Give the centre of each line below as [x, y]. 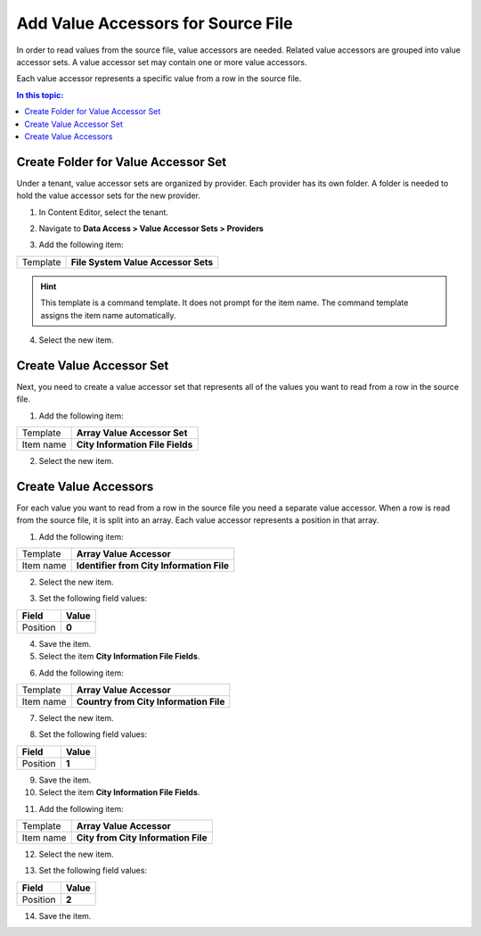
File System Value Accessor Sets [142, 261]
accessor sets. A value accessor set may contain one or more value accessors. [162, 62]
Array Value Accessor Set [132, 433]
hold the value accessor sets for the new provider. [108, 195]
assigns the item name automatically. [109, 315]
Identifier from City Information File [153, 566]
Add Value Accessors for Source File [155, 23]
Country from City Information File [151, 702]
